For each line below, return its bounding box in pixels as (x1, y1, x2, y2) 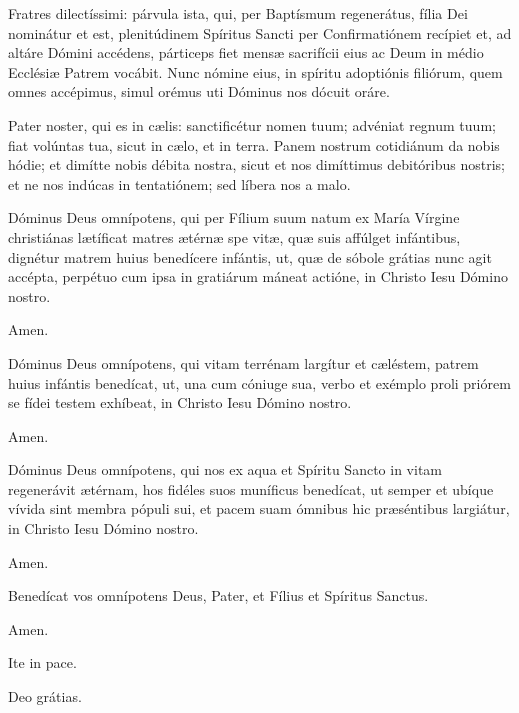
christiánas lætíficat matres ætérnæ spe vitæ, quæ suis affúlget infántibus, (8, 226, 461, 247)
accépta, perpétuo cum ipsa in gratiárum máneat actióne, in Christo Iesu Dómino (8, 266, 508, 287)
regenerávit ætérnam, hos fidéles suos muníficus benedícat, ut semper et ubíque (8, 478, 494, 499)
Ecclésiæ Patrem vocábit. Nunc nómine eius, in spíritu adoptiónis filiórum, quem (8, 61, 503, 82)
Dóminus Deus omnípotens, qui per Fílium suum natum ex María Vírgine (8, 207, 460, 228)
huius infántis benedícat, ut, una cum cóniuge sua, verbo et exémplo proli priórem (8, 372, 511, 393)
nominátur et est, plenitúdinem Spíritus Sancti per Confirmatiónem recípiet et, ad (8, 22, 512, 43)
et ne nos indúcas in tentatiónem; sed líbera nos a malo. (8, 173, 351, 194)
